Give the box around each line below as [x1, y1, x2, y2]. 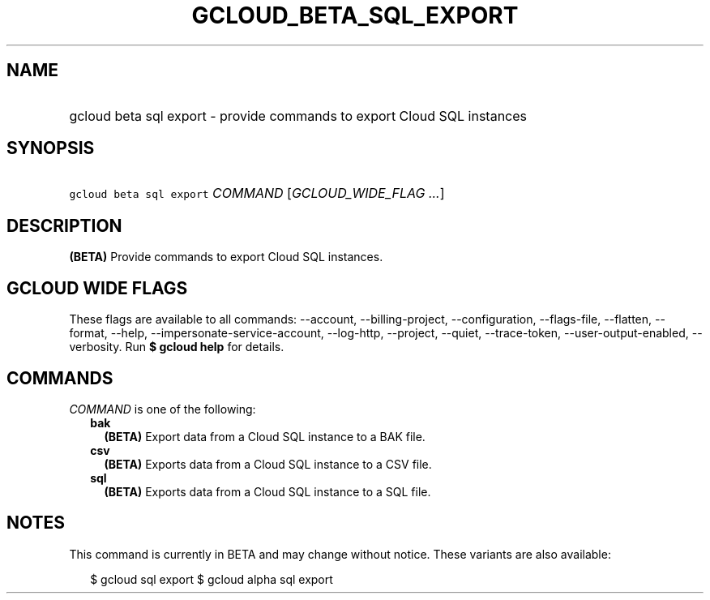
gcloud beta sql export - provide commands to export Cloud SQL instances [69, 107, 528, 124]
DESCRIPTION [6, 215, 122, 236]
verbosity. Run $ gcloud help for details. [69, 340, 284, 354]
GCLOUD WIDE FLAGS [6, 277, 188, 298]
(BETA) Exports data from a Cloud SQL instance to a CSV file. [104, 456, 432, 471]
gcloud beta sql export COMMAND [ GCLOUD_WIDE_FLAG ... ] [69, 185, 445, 202]
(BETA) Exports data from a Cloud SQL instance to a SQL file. [104, 484, 431, 499]
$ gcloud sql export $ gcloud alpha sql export [90, 572, 333, 586]
